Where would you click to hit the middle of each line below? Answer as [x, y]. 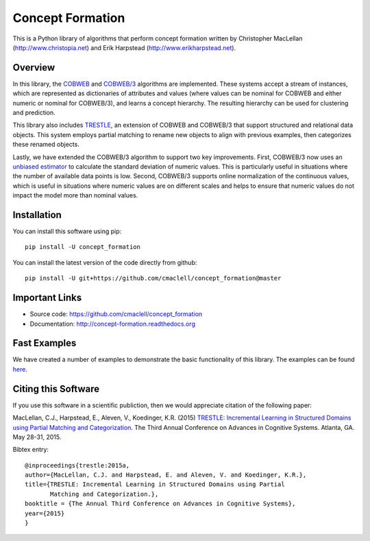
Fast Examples [45, 343]
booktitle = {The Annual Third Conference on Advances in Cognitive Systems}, [160, 504]
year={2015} [45, 513]
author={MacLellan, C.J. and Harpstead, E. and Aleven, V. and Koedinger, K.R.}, [166, 475]
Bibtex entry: [31, 450]
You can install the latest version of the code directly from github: [105, 262]
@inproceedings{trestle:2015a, [77, 465]
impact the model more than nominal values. [75, 195]
